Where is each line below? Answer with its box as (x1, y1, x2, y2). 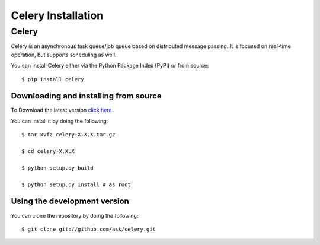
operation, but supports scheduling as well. (11, 51, 117, 58)
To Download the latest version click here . (11, 107, 114, 114)
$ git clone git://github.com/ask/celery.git (21, 225, 156, 233)
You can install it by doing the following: (11, 117, 108, 125)
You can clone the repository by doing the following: (11, 212, 139, 219)
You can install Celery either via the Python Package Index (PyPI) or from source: (11, 62, 209, 69)
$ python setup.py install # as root (21, 181, 132, 188)
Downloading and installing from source (11, 91, 162, 101)
